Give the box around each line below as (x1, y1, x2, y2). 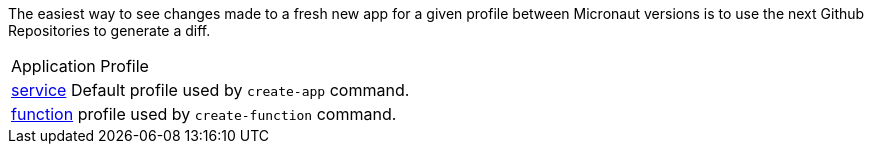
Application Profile (11, 56, 149, 76)
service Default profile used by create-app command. (11, 80, 410, 100)
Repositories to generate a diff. (8, 22, 211, 39)
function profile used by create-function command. (11, 104, 397, 124)
